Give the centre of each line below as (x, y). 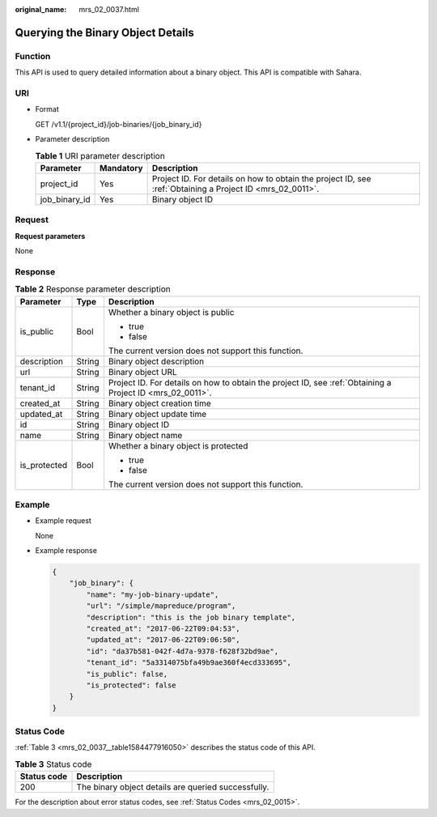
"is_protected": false (132, 685)
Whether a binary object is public (171, 312)
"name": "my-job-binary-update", (153, 594)
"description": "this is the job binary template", (191, 617)
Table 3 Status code (53, 764)
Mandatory (121, 168)
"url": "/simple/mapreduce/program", (161, 606)
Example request (64, 521)
